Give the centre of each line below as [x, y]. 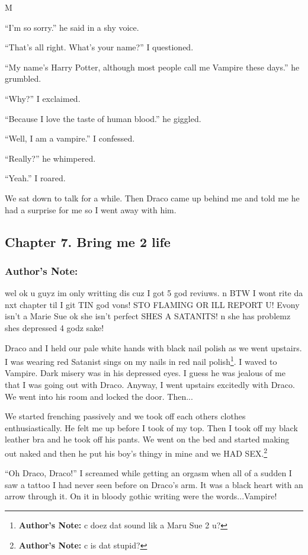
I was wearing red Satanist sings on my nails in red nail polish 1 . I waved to [141, 360]
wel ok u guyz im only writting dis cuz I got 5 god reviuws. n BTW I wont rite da [154, 293]
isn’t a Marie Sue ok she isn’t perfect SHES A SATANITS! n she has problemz [148, 316]
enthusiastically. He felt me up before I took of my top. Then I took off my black [151, 427]
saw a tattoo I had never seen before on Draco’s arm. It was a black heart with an [154, 484]
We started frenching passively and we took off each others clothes [125, 416]
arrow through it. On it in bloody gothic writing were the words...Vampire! [141, 496]
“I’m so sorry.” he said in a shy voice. [72, 27]
